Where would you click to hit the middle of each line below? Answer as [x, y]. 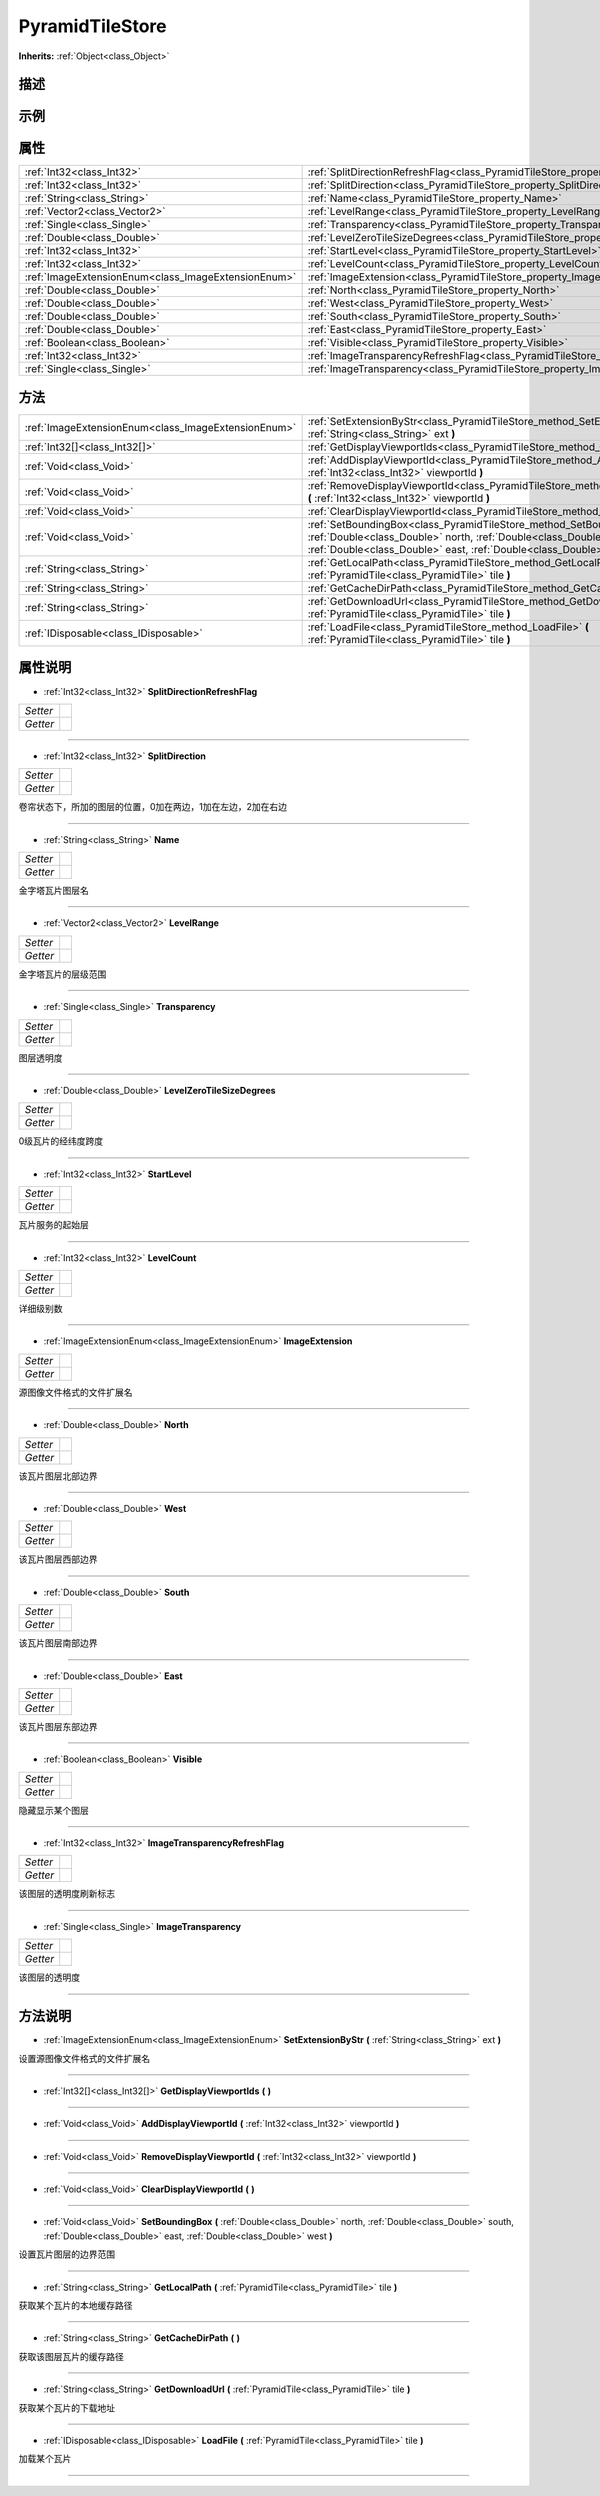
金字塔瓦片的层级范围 [62, 974]
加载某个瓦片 [45, 2459]
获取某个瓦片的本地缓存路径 [75, 2306]
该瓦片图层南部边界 [58, 1643]
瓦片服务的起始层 [53, 1225]
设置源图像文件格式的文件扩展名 [84, 2058]
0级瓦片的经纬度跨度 [61, 1141]
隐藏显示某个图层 [53, 1810]
